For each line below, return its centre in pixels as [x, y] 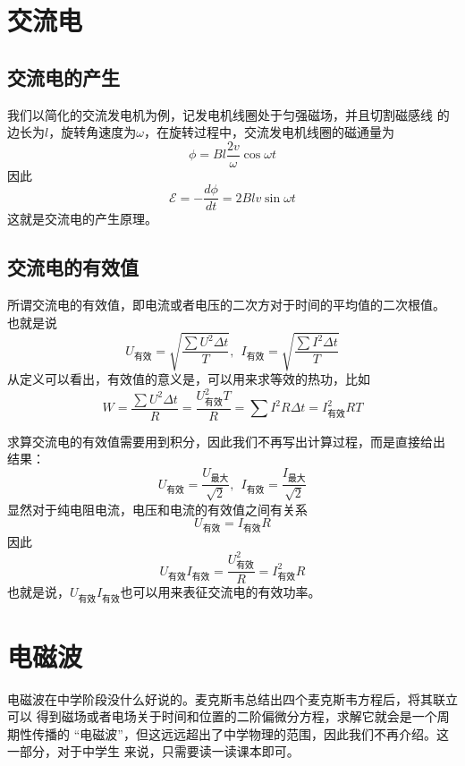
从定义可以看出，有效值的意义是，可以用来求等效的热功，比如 [189, 379]
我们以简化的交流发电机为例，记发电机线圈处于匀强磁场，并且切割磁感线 [220, 114]
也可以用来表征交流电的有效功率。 [220, 592]
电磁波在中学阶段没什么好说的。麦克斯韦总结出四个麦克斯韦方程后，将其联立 [232, 698]
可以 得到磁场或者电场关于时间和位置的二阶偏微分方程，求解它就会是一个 [222, 716]
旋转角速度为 [99, 132]
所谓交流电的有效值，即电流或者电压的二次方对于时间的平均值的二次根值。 [226, 305]
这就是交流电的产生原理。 [82, 219]
